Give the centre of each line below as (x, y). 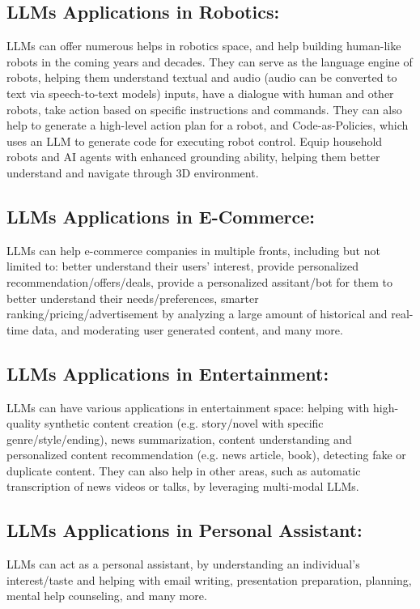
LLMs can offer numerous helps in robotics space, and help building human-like (204, 46)
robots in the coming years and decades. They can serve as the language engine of (210, 61)
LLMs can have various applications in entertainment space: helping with (188, 407)
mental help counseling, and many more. (107, 596)
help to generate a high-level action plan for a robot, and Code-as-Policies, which (208, 125)
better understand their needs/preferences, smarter (133, 298)
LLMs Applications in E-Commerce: (161, 216)
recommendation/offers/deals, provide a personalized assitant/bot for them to (199, 281)
